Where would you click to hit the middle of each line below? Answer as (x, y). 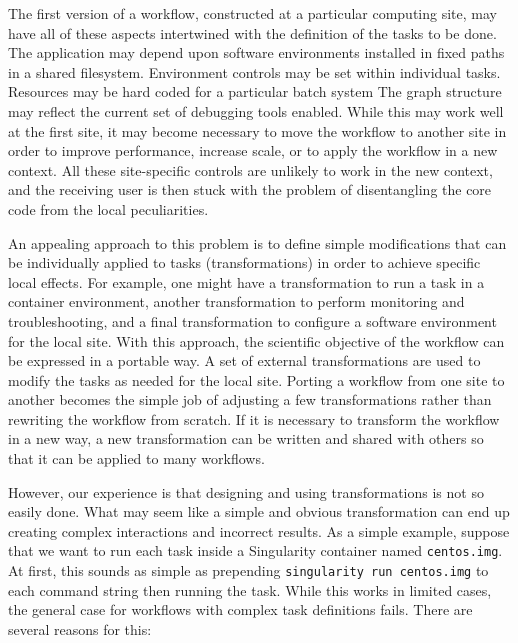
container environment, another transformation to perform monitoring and (236, 301)
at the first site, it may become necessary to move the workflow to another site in (257, 130)
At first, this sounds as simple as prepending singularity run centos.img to (248, 570)
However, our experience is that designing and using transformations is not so (246, 491)
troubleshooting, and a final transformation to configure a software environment (252, 320)
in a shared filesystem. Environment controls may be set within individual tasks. (254, 71)
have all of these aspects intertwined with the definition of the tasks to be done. (252, 32)
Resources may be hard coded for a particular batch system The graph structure (255, 91)
